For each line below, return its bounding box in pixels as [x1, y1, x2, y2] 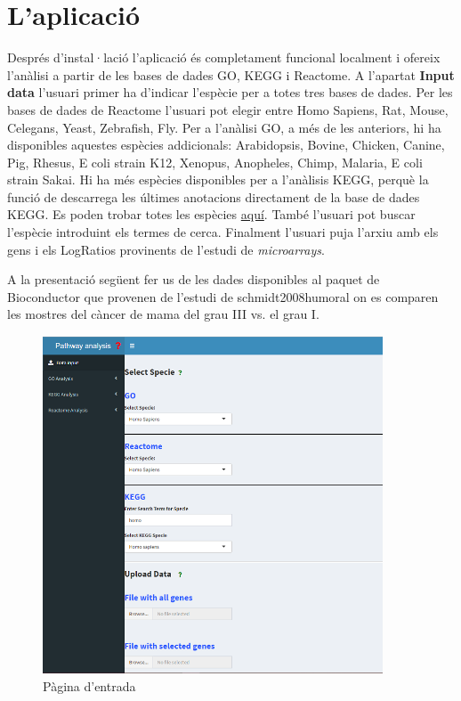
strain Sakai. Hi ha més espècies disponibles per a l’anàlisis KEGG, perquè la [7, 170, 429, 189]
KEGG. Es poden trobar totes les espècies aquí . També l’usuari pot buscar [7, 205, 416, 224]
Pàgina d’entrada [43, 676, 136, 695]
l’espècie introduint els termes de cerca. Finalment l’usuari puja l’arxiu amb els [7, 223, 439, 241]
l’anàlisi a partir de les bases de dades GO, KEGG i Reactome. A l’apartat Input [7, 65, 455, 84]
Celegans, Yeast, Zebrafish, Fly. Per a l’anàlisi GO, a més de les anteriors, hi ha [7, 118, 441, 136]
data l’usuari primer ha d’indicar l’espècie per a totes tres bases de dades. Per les [7, 83, 453, 102]
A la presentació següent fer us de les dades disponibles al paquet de [7, 270, 380, 289]
